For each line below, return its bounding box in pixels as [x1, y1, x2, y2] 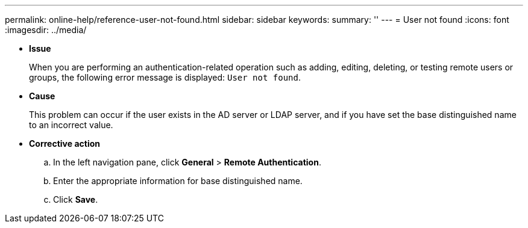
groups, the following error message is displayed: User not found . [29, 72, 301, 82]
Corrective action [29, 138, 100, 149]
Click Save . [53, 194, 98, 205]
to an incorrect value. [29, 120, 113, 130]
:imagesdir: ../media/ [5, 25, 87, 35]
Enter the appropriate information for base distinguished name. [53, 176, 303, 186]
